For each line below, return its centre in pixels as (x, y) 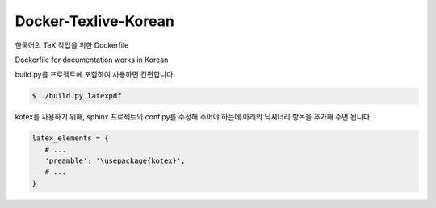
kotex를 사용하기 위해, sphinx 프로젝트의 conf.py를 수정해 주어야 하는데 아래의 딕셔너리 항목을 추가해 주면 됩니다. (193, 117)
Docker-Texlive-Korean (95, 21)
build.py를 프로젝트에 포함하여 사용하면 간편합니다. (95, 75)
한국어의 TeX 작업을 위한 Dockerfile (72, 45)
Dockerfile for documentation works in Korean (92, 60)
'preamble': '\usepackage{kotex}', (115, 161)
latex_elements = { (70, 138)
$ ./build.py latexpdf (77, 96)
